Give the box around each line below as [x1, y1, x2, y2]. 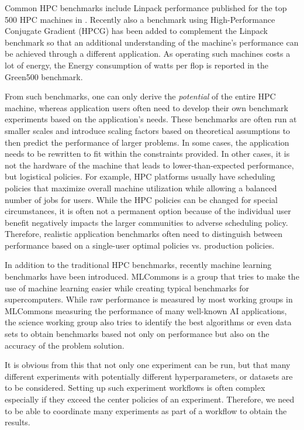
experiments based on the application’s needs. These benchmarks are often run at [5, 113, 297, 125]
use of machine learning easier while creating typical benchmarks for [5, 281, 250, 294]
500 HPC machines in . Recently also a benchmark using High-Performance [5, 13, 275, 25]
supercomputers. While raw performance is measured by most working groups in [5, 293, 293, 305]
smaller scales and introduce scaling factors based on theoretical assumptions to [5, 124, 291, 136]
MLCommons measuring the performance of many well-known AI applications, [5, 304, 287, 317]
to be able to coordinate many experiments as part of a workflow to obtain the [5, 404, 287, 417]
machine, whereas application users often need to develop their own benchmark [5, 101, 288, 113]
